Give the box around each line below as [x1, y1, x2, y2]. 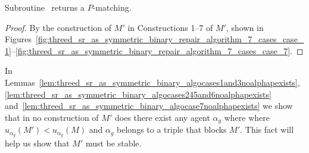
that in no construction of [5, 111, 99, 123]
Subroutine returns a [5, 1, 85, 13]
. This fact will [240, 123, 294, 136]
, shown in [226, 21, 264, 33]
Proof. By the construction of [5, 21, 112, 33]
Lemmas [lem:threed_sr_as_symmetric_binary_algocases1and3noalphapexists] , [5, 76, 300, 88]
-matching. [92, 1, 132, 13]
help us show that [5, 137, 70, 149]
